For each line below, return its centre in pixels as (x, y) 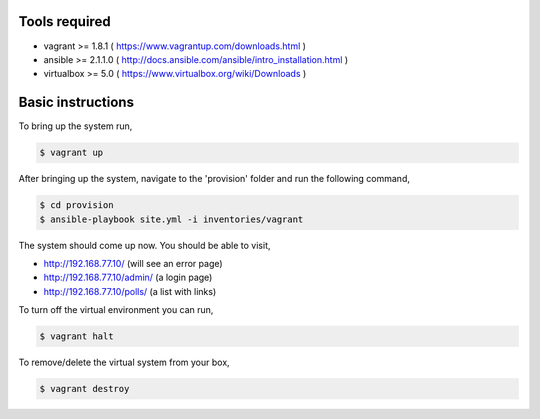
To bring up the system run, (75, 126)
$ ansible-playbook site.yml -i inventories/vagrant (171, 219)
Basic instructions (76, 102)
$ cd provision (76, 205)
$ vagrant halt (76, 336)
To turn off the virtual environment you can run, (116, 310)
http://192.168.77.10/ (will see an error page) (133, 263)
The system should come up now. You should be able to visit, (144, 245)
